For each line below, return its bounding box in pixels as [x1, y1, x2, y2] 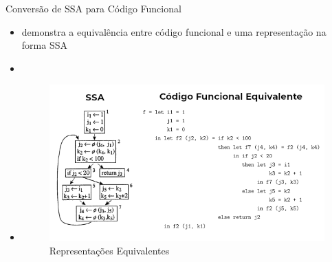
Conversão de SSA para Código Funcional [5, 1, 181, 15]
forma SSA [21, 38, 67, 52]
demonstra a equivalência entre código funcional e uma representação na [21, 24, 327, 39]
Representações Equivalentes [49, 243, 170, 257]
